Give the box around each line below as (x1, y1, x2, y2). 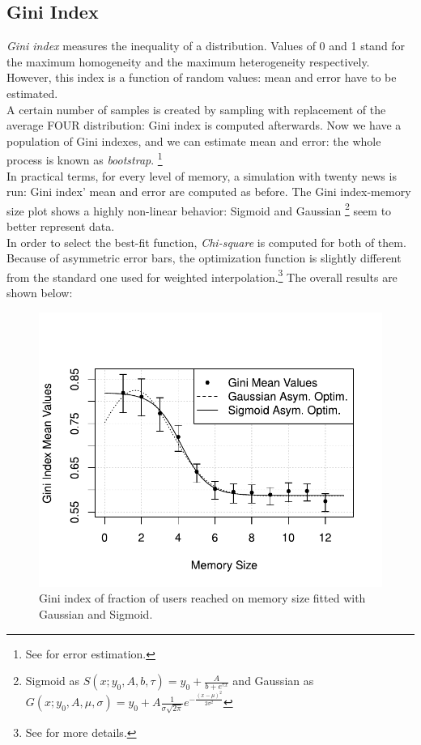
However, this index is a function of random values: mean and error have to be (6, 69, 397, 86)
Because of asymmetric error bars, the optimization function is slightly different (6, 249, 402, 266)
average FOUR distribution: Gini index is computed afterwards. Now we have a (6, 117, 402, 134)
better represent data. (6, 218, 115, 235)
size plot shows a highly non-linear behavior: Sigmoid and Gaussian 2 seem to (6, 199, 392, 219)
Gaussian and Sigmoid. (39, 606, 153, 623)
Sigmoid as (25, 672, 79, 689)
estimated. (6, 84, 58, 101)
